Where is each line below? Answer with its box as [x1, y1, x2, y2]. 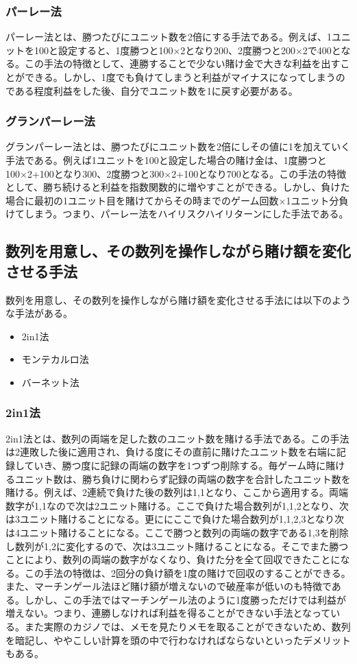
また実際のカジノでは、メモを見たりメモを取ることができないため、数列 [24, 619, 351, 634]
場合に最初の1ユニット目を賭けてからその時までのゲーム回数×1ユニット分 [5, 193, 339, 207]
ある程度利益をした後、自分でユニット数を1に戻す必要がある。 [14, 83, 298, 97]
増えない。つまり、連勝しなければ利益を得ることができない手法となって [5, 606, 331, 620]
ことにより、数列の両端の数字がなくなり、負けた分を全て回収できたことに [5, 552, 341, 567]
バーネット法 [21, 375, 79, 389]
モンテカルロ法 [21, 352, 89, 366]
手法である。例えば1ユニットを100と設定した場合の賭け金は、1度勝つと [5, 153, 327, 167]
